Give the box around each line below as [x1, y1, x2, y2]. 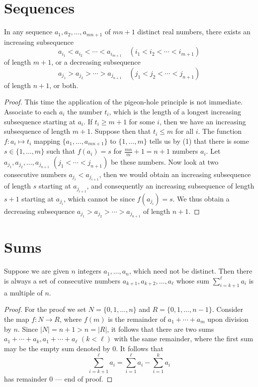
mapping [34, 135, 60, 146]
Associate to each [4, 106, 57, 116]
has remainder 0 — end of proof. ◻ [4, 374, 113, 384]
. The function [198, 126, 242, 136]
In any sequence [4, 26, 53, 37]
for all [175, 126, 194, 136]
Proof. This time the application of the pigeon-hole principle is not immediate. [4, 97, 243, 107]
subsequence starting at [4, 116, 76, 126]
